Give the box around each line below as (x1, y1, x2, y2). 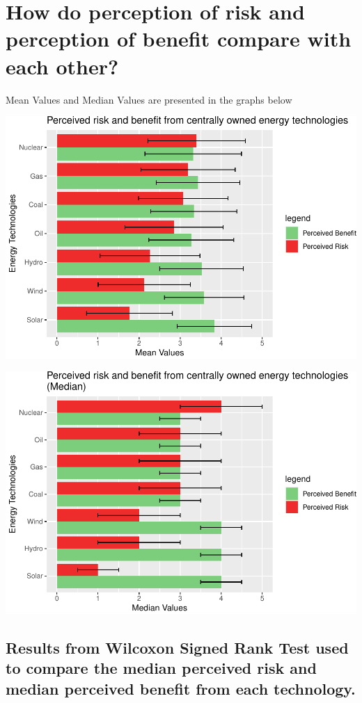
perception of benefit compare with (6, 24, 352, 53)
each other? (6, 51, 119, 80)
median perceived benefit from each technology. (6, 677, 356, 699)
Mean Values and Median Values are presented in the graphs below (6, 92, 292, 106)
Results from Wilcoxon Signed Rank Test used (6, 636, 349, 658)
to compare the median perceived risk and (6, 657, 317, 679)
